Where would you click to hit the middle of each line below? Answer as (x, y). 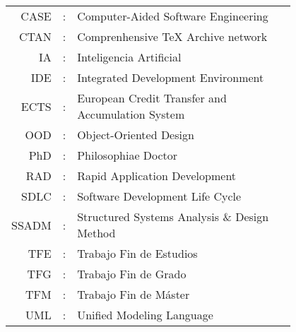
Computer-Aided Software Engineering (173, 16)
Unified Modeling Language (145, 315)
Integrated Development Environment (171, 77)
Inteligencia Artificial (129, 57)
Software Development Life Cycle (159, 196)
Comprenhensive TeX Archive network (172, 36)
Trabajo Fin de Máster (134, 294)
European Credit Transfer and (152, 98)
